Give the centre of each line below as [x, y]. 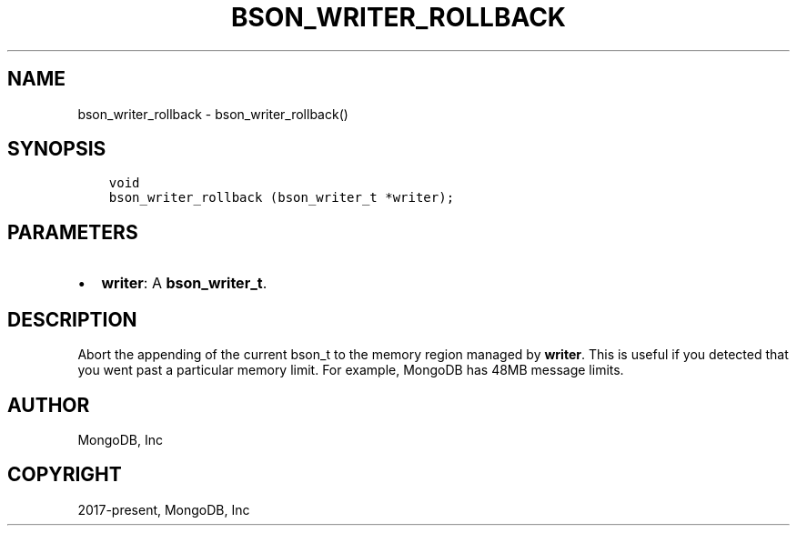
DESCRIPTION [72, 319]
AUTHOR [49, 405]
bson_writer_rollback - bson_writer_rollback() [213, 114]
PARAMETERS [73, 232]
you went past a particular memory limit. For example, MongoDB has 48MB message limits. [351, 370]
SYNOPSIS [57, 149]
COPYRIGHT [65, 475]
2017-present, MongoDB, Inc [164, 509]
